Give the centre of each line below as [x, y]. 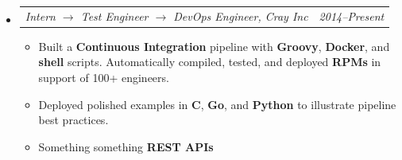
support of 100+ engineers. [104, 78]
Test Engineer [114, 16]
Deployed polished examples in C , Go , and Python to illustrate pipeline [217, 104]
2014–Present [352, 16]
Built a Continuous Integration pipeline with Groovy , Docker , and [214, 46]
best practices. [73, 120]
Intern [40, 16]
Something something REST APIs [126, 146]
